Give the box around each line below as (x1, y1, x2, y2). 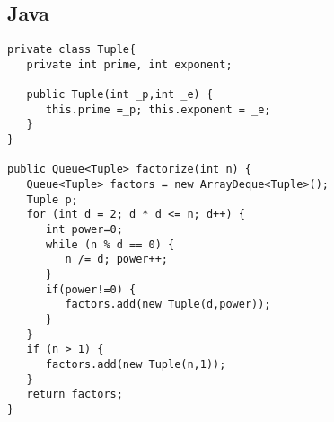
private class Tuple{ (7, 43, 136, 57)
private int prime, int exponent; (26, 58, 233, 71)
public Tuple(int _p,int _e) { (26, 88, 214, 102)
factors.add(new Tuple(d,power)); (65, 298, 271, 311)
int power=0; (45, 223, 123, 237)
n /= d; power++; (65, 253, 168, 266)
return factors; (26, 388, 123, 401)
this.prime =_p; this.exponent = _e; (45, 103, 271, 116)
